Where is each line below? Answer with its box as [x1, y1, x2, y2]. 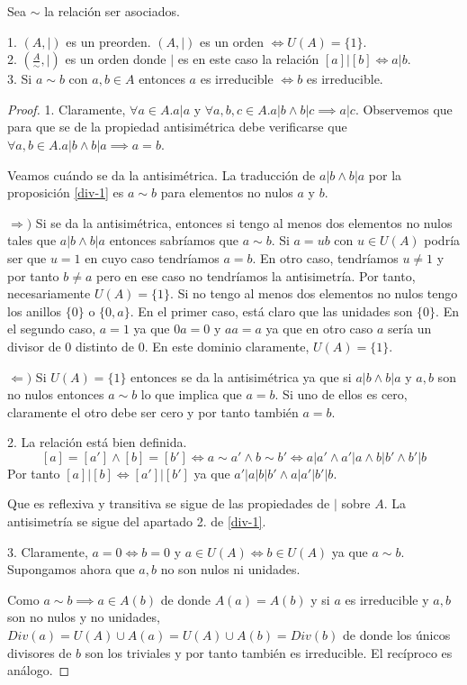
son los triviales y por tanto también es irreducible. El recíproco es [85, 643, 453, 662]
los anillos [7, 301, 62, 320]
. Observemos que [355, 99, 453, 118]
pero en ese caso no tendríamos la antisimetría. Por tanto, [96, 266, 416, 285]
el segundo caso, [7, 319, 96, 338]
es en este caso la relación [177, 50, 319, 68]
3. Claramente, [7, 542, 88, 561]
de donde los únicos [343, 626, 451, 644]
